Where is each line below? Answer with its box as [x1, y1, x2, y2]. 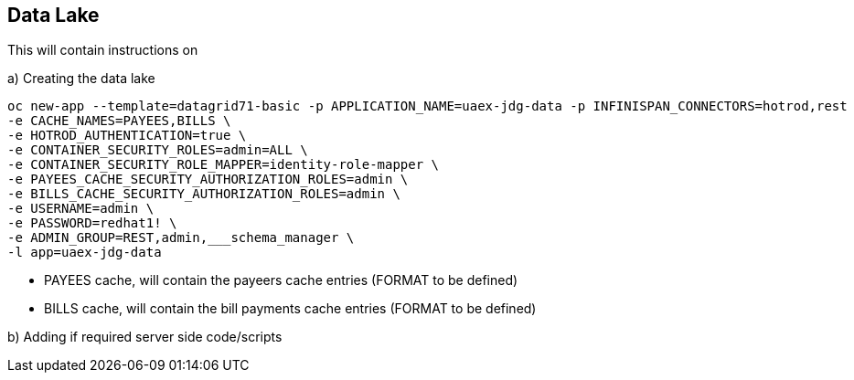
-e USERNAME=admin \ [7, 201, 155, 216]
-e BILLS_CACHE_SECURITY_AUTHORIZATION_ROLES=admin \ [7, 186, 400, 202]
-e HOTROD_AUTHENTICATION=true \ [7, 128, 247, 143]
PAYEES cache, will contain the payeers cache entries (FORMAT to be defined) [44, 272, 518, 289]
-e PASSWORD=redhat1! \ [7, 216, 177, 231]
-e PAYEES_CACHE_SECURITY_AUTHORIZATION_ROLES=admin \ [7, 172, 409, 187]
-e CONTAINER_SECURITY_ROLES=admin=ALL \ [7, 142, 308, 158]
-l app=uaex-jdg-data [7, 245, 162, 260]
